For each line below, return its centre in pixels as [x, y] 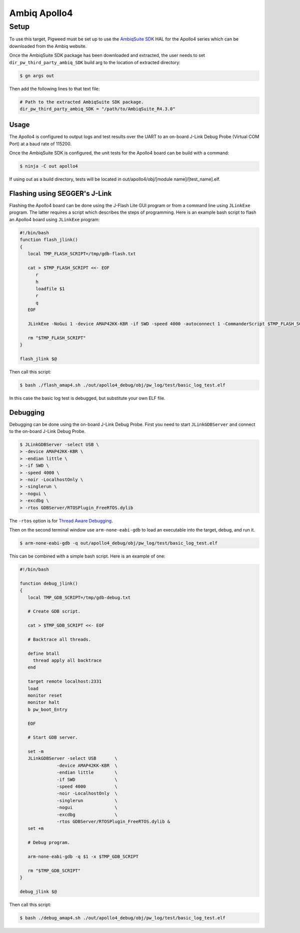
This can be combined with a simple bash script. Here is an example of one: [87, 556]
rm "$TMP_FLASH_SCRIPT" [57, 338]
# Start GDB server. [53, 738]
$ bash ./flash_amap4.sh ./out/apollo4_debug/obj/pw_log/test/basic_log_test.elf [123, 385]
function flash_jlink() [49, 240]
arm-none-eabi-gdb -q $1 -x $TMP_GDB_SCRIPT [83, 856]
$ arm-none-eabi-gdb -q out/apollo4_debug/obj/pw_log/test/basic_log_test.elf [118, 543]
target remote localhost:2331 [65, 681]
